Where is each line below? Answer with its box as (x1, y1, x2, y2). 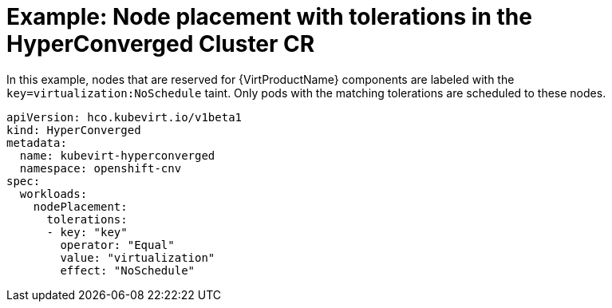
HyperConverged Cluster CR (6, 30, 315, 57)
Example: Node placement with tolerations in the (6, 3, 532, 30)
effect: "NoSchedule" (60, 263, 195, 277)
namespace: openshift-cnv (19, 161, 182, 175)
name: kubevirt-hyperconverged (19, 148, 215, 162)
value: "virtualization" (60, 251, 215, 264)
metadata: (6, 136, 67, 149)
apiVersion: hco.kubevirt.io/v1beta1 (6, 110, 243, 124)
